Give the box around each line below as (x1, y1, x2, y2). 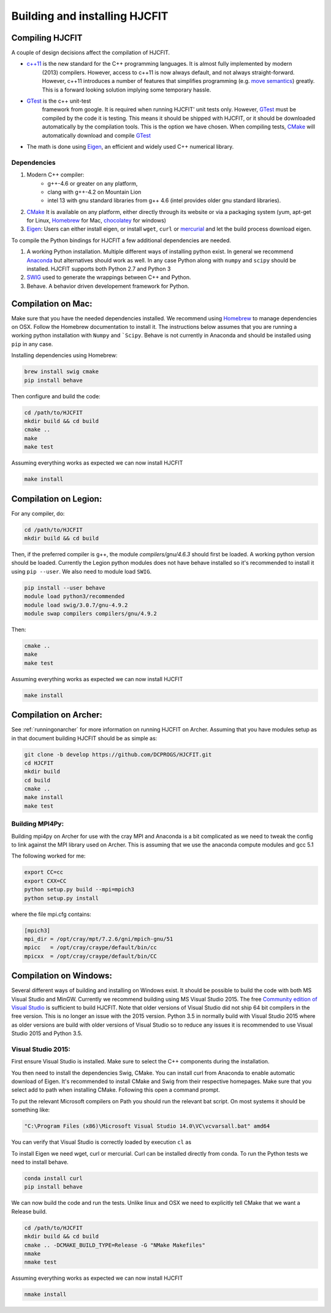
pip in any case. (11, 340, 53, 347)
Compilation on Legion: (11, 494, 102, 504)
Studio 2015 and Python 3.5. (11, 1030, 83, 1037)
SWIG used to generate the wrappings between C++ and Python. (26, 274, 191, 281)
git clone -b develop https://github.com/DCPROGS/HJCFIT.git (24, 751, 212, 758)
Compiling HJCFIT (11, 33, 83, 43)
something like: (11, 1106, 50, 1114)
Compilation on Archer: (11, 710, 102, 720)
